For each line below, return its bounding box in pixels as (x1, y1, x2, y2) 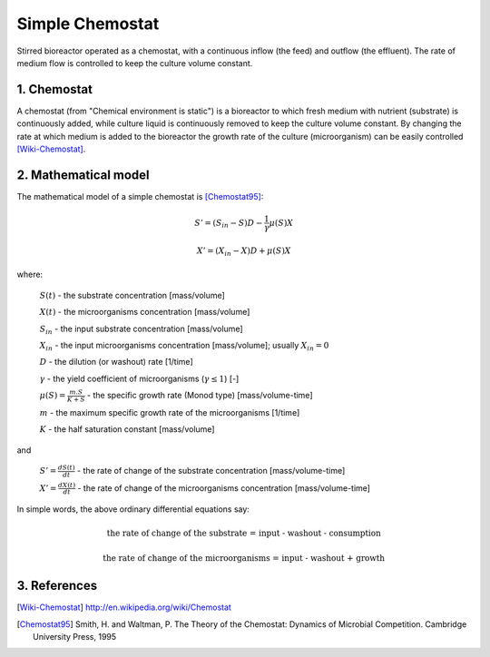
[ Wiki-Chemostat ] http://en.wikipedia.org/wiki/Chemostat (16, 602, 231, 613)
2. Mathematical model (16, 167, 150, 182)
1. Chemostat (16, 82, 93, 97)
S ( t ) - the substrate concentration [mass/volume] (39, 289, 226, 300)
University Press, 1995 (33, 631, 117, 642)
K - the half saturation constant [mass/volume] (39, 424, 215, 435)
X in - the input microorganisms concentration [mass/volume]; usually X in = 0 (39, 340, 329, 353)
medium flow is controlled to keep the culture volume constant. (16, 57, 253, 68)
